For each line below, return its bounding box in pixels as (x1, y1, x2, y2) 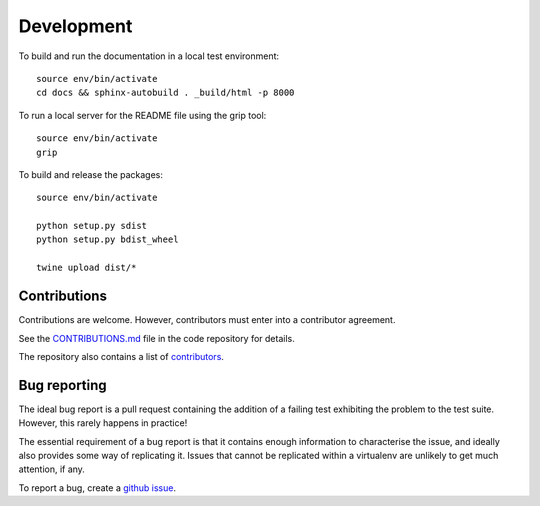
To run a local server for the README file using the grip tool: (18, 109, 267, 121)
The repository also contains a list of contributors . (18, 350, 225, 362)
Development (18, 15, 133, 37)
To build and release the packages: (18, 168, 164, 180)
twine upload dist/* (36, 262, 137, 274)
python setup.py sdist (36, 220, 148, 232)
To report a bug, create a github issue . (18, 481, 177, 494)
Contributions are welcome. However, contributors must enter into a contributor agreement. (18, 314, 396, 326)
